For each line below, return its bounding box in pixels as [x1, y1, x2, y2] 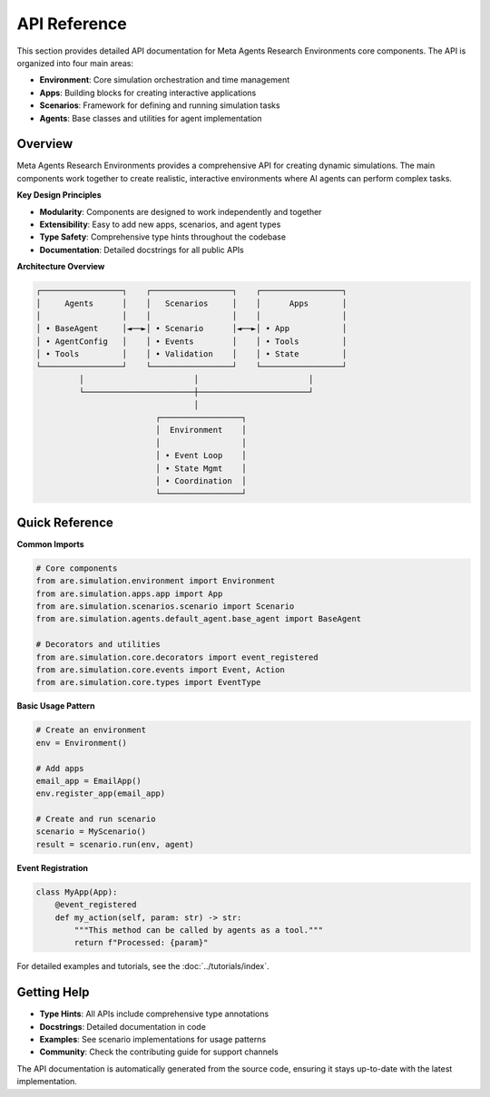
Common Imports [16, 538, 85, 549]
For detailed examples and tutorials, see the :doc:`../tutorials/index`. [16, 961, 269, 972]
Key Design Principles [16, 190, 102, 201]
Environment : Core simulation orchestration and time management [39, 74, 290, 85]
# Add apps [35, 763, 84, 773]
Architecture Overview [16, 261, 105, 272]
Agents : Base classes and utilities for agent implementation [39, 113, 262, 123]
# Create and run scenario [35, 814, 156, 825]
